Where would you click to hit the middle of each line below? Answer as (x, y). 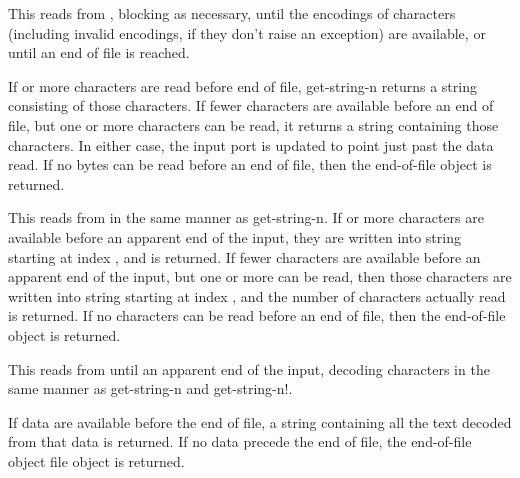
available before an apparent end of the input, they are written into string (234, 236)
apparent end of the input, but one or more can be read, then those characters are (260, 276)
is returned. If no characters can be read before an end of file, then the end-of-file (257, 315)
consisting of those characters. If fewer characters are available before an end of (251, 105)
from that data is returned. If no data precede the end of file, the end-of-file (240, 441)
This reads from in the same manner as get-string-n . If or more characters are (246, 217)
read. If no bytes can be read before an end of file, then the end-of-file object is (250, 164)
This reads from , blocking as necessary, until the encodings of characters (232, 13)
